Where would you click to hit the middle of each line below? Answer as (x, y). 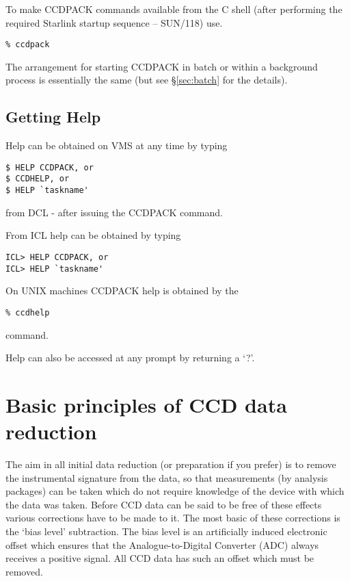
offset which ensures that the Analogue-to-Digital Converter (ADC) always (162, 544)
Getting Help (53, 117)
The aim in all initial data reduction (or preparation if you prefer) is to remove (171, 464)
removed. (24, 571)
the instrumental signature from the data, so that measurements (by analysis (167, 477)
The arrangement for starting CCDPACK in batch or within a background (162, 66)
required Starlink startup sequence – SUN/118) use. (114, 22)
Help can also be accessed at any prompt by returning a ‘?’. (130, 358)
